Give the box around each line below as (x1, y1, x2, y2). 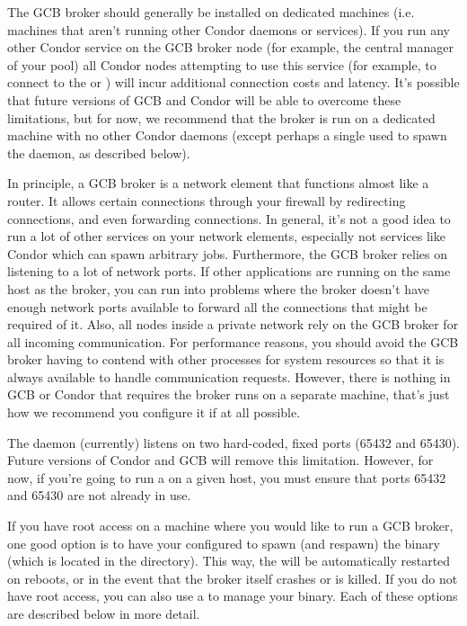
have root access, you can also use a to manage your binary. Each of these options (7, 586, 458, 605)
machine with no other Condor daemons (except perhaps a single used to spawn (7, 126, 447, 145)
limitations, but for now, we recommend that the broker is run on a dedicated (7, 108, 436, 127)
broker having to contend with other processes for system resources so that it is (7, 350, 445, 369)
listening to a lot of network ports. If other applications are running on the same (7, 262, 451, 281)
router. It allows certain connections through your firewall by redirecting (7, 191, 406, 210)
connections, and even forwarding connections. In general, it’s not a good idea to (7, 209, 451, 228)
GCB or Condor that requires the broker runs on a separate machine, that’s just (7, 385, 450, 404)
